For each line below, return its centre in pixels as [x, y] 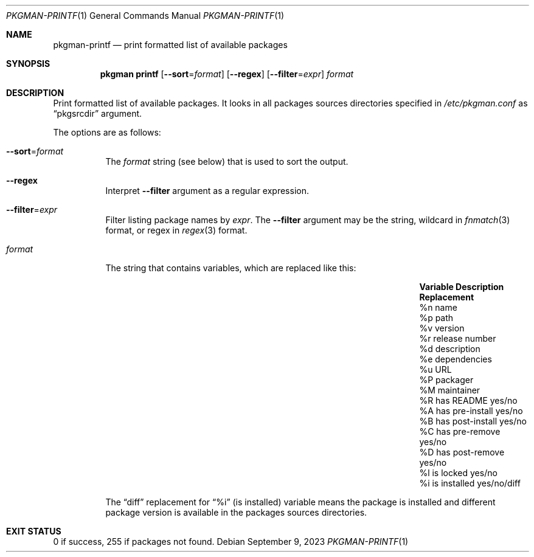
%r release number [458, 338]
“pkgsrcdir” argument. [98, 113]
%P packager [446, 380]
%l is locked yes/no [458, 473]
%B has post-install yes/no [473, 421]
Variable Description [462, 287]
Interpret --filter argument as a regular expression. [207, 191]
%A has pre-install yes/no [471, 411]
